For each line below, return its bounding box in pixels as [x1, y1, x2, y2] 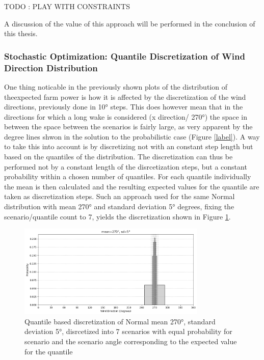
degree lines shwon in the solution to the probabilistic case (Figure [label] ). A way [4, 131, 260, 142]
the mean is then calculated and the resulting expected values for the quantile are [4, 181, 259, 191]
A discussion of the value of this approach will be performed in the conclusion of [4, 18, 255, 29]
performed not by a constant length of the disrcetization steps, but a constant [4, 161, 247, 172]
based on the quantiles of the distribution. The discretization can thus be [4, 151, 233, 162]
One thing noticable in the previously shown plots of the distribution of [4, 81, 227, 92]
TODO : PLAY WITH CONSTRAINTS [4, 1, 130, 11]
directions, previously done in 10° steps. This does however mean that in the [4, 101, 243, 112]
